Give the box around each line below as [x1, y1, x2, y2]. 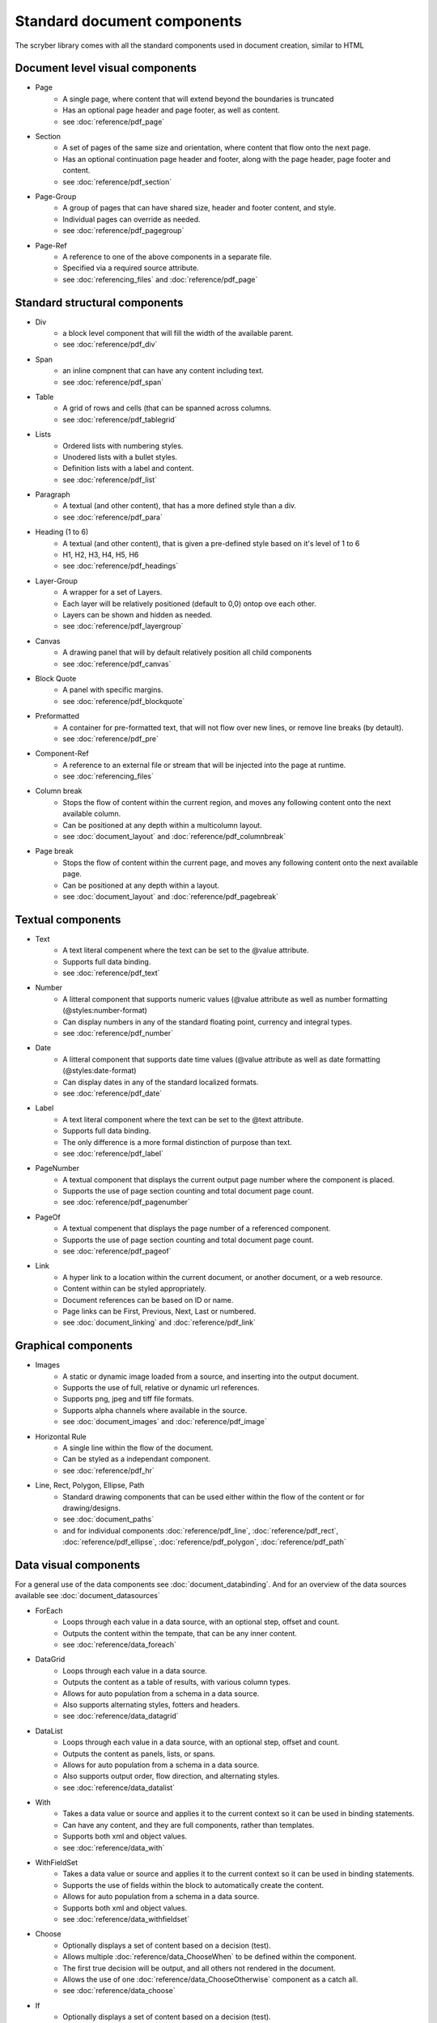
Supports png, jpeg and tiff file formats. [62, 1394, 194, 1404]
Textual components [15, 913, 121, 927]
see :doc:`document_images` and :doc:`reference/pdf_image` [62, 1417, 267, 1427]
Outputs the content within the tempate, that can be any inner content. [62, 1628, 297, 1638]
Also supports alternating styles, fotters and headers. [62, 1699, 240, 1709]
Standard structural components [15, 295, 184, 309]
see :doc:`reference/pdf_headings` [62, 561, 179, 570]
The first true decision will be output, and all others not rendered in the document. [62, 1963, 336, 1973]
